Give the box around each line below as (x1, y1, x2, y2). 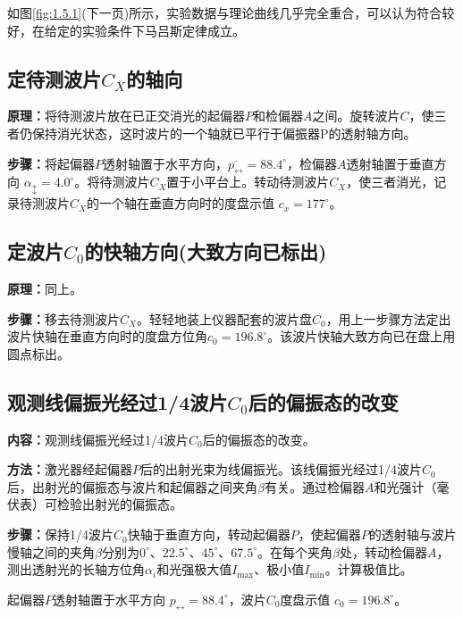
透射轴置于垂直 (346, 154, 434, 172)
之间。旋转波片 (312, 106, 400, 125)
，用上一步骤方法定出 (325, 309, 451, 328)
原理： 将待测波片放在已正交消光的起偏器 (7, 106, 245, 125)
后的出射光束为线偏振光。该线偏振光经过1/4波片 (140, 460, 422, 479)
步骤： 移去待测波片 (7, 309, 120, 328)
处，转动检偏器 (340, 542, 427, 561)
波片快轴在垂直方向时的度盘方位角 (7, 327, 207, 346)
